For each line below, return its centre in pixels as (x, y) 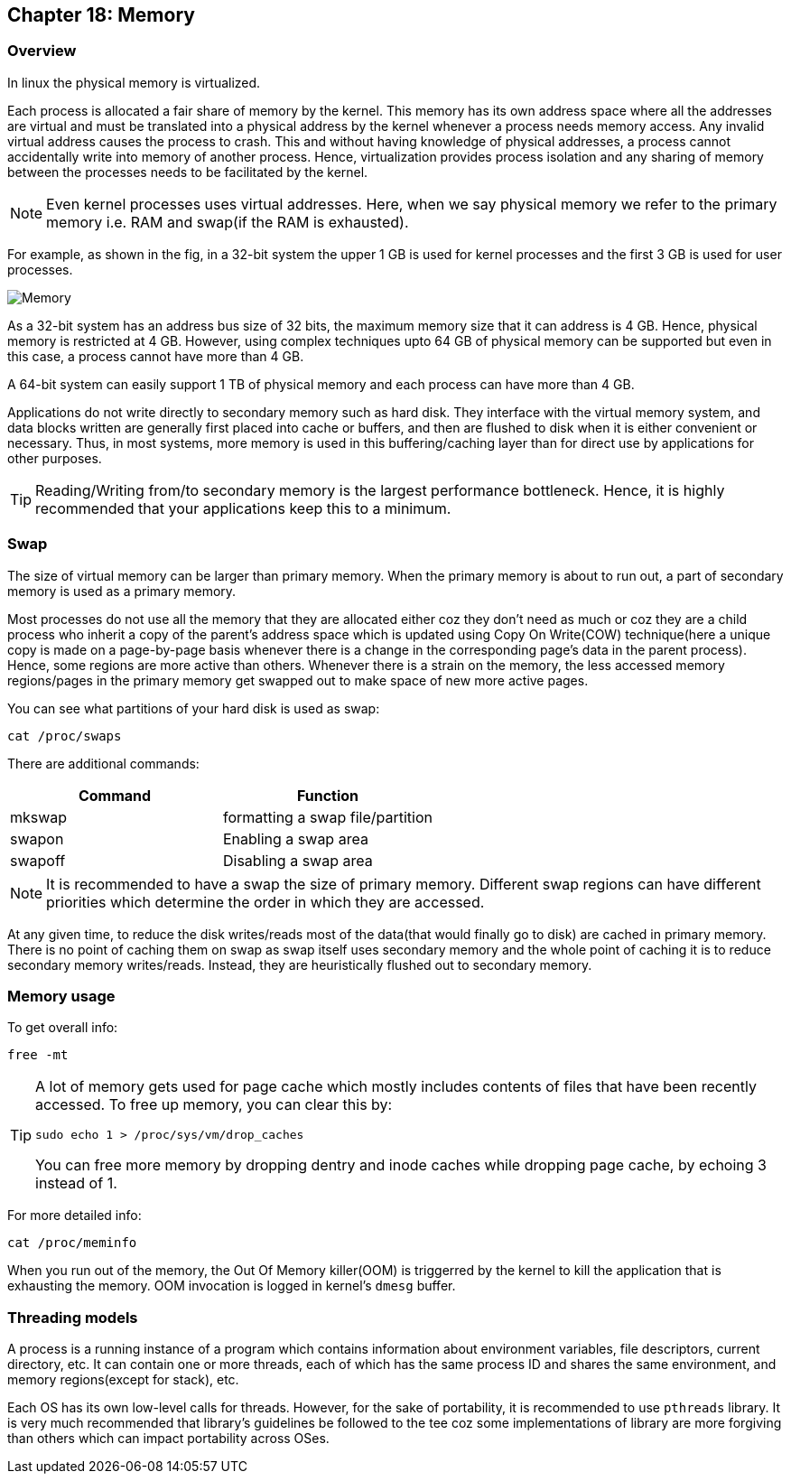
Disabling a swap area (298, 860)
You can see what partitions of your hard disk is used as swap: (194, 708)
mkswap (39, 817)
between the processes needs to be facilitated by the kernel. (188, 172)
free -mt (38, 1055)
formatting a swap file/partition (327, 817)
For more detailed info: (74, 1216)
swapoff (38, 860)
